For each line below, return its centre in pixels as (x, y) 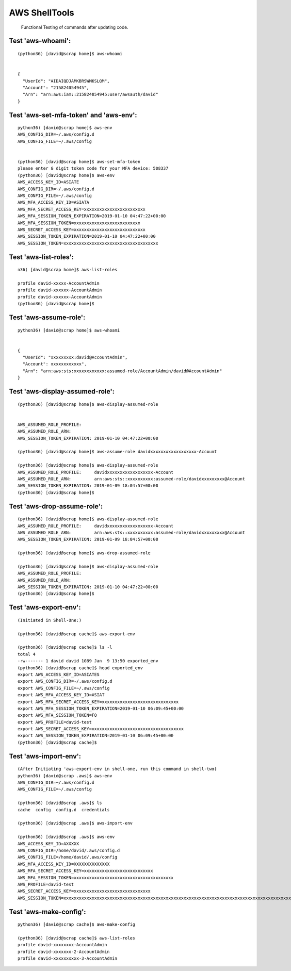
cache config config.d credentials (64, 810)
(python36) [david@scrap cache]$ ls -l (65, 647)
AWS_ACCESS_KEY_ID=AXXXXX (48, 844)
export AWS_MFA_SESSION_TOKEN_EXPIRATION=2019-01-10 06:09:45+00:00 (101, 708)
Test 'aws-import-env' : (45, 756)
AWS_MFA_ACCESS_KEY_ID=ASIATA (54, 202)
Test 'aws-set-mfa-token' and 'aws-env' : (73, 115)
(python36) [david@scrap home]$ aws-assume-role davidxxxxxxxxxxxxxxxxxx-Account (117, 452)
